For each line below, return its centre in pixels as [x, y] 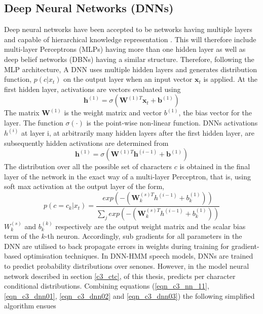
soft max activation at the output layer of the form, [84, 186]
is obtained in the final [215, 166]
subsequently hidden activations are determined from [86, 143]
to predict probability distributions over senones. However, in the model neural [127, 266]
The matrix [22, 113]
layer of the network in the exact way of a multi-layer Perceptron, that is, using [128, 176]
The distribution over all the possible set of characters [88, 166]
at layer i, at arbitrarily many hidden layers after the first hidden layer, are [138, 132]
